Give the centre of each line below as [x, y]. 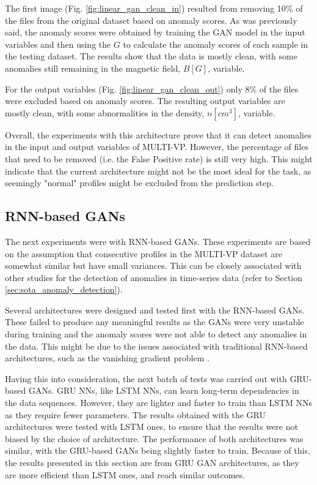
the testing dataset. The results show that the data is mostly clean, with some [151, 56]
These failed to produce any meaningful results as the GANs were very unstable [155, 322]
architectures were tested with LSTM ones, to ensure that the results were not [151, 427]
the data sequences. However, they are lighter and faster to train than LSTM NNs [159, 403]
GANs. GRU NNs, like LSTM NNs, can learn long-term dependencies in [164, 390]
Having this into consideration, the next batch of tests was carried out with [146, 378]
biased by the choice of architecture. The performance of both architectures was [154, 438]
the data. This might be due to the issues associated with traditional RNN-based [156, 346]
